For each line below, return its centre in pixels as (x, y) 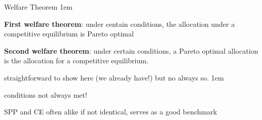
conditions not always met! (46, 94)
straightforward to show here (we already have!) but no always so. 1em (114, 77)
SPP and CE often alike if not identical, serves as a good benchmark (111, 112)
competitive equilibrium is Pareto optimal (69, 34)
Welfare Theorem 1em (39, 7)
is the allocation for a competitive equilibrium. (76, 61)
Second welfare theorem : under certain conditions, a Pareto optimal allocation (131, 50)
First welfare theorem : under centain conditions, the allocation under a (120, 24)
